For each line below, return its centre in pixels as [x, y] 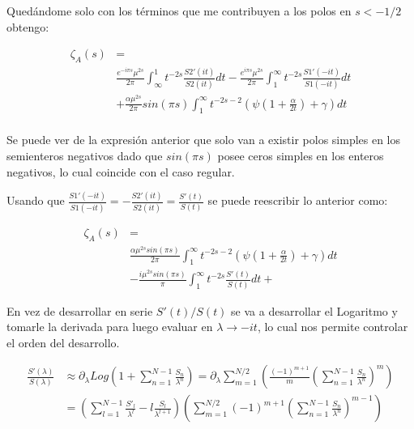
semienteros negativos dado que [85, 155]
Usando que [36, 200]
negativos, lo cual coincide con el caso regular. [121, 171]
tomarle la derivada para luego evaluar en [110, 327]
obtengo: [28, 26]
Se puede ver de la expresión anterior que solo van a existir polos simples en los [204, 140]
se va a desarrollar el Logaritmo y [314, 310]
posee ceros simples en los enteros [301, 155]
